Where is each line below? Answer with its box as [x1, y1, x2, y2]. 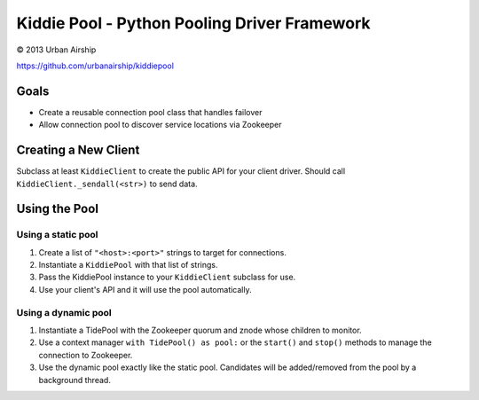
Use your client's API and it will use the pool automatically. [38, 284, 252, 294]
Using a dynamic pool [16, 306, 113, 318]
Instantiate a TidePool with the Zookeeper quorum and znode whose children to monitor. [38, 325, 363, 335]
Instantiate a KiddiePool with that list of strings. [38, 260, 218, 271]
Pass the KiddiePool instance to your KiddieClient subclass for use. [38, 271, 296, 283]
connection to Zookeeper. [38, 349, 133, 360]
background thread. [38, 374, 111, 385]
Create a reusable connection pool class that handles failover [38, 106, 263, 117]
